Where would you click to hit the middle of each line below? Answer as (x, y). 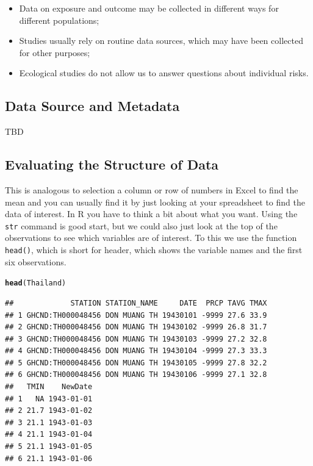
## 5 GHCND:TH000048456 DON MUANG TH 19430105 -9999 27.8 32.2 (136, 363)
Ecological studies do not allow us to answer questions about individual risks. (164, 73)
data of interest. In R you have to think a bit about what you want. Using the (151, 214)
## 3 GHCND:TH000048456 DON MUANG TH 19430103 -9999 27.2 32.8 (136, 339)
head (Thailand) (36, 283)
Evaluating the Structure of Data (112, 164)
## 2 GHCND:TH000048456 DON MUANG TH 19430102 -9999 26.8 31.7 (136, 327)
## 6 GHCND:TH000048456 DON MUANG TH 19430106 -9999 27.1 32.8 (136, 375)
